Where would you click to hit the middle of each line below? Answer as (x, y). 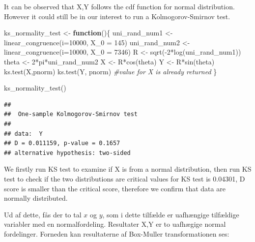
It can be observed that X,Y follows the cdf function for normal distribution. (119, 6)
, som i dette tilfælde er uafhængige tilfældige (171, 214)
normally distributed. (36, 198)
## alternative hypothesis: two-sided (67, 153)
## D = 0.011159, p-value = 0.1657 (62, 143)
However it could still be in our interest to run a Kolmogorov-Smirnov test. (117, 16)
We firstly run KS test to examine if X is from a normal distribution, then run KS (128, 169)
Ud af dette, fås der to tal (43, 214)
